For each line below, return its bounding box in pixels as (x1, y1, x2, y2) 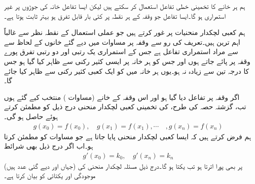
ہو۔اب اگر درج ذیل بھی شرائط (4, 141, 93, 151)
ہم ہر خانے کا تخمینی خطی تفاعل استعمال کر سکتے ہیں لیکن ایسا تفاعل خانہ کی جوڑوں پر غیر (4, 1, 245, 11)
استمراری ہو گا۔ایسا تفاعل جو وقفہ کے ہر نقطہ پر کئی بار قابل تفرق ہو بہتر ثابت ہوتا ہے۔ (4, 10, 226, 21)
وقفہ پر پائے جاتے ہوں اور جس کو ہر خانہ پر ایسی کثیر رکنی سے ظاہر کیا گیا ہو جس (4, 56, 251, 66)
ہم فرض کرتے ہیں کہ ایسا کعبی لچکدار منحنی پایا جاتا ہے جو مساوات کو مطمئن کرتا (4, 131, 251, 141)
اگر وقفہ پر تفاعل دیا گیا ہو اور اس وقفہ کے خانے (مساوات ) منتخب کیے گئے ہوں (4, 92, 240, 102)
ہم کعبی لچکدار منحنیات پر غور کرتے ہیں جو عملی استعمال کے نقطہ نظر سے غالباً (4, 27, 245, 37)
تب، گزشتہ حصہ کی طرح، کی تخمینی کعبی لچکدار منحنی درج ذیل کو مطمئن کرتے (4, 101, 246, 112)
